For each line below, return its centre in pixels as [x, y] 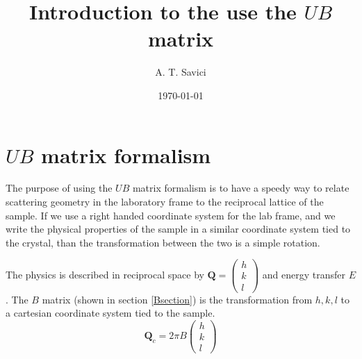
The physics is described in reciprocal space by [105, 274]
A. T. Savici [181, 72]
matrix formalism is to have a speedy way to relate [241, 188]
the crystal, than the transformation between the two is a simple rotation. [163, 242]
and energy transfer [304, 274]
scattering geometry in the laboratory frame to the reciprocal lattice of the [165, 202]
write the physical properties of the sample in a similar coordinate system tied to [178, 229]
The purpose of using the [59, 188]
